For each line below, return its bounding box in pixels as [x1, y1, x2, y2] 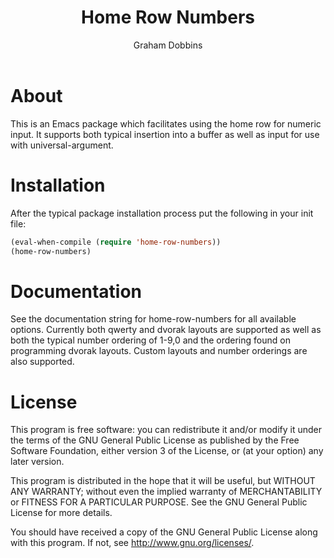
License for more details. [10, 507, 113, 519]
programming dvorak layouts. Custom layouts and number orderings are [10, 345, 308, 357]
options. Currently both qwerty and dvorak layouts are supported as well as [10, 324, 322, 336]
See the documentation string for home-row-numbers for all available [10, 313, 297, 325]
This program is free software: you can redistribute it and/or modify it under [10, 424, 322, 436]
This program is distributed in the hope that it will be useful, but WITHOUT [10, 475, 316, 487]
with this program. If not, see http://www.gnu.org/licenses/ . [10, 537, 255, 549]
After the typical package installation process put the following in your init [10, 207, 314, 219]
